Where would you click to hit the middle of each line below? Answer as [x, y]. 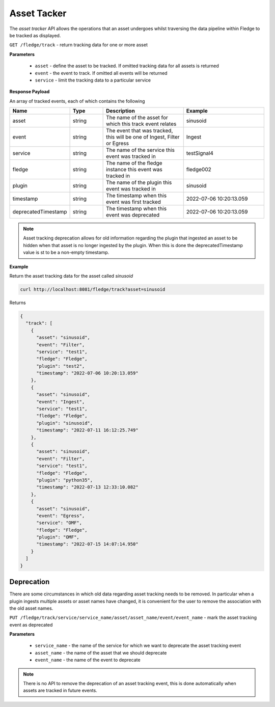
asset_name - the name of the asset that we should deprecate [101, 652]
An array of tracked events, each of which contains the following [77, 101]
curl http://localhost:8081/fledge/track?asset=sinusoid [93, 290]
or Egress [118, 144]
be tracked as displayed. [35, 35]
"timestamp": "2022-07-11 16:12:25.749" [87, 430]
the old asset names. [31, 608]
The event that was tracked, [140, 131]
